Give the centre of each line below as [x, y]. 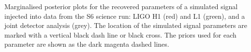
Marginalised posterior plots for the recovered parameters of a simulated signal [121, 6]
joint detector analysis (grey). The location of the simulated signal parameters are [126, 25]
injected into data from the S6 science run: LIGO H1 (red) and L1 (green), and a [125, 16]
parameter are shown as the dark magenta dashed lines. [87, 44]
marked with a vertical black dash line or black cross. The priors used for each [120, 34]
